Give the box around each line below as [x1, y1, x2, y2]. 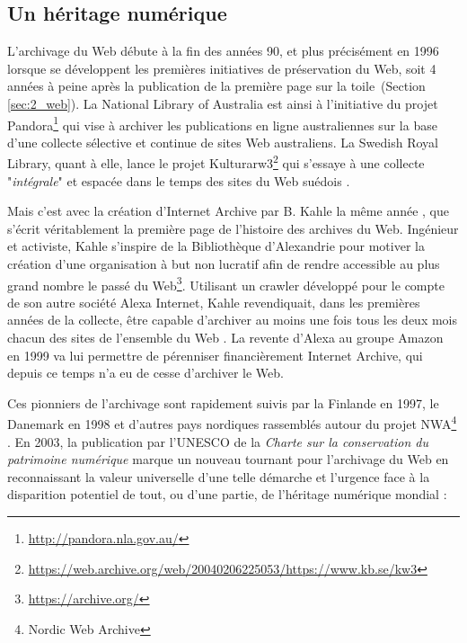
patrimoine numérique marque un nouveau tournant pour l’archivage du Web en [7, 450, 449, 469]
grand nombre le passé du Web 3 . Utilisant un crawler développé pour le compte [7, 272, 445, 294]
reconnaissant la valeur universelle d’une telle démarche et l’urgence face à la [7, 467, 430, 486]
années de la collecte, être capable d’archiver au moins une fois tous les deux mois [7, 310, 458, 329]
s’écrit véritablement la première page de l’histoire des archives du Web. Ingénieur [7, 219, 459, 237]
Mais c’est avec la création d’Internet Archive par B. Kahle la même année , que [7, 201, 449, 220]
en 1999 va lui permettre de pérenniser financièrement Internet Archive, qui [7, 345, 423, 364]
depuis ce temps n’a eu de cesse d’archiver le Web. [7, 363, 284, 382]
